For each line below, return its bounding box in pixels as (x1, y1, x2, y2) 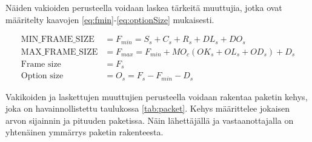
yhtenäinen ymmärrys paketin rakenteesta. (5, 126, 164, 138)
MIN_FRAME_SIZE (21, 35, 95, 44)
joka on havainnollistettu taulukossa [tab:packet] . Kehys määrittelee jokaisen (5, 102, 290, 115)
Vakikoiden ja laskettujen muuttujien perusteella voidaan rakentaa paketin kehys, (5, 90, 308, 103)
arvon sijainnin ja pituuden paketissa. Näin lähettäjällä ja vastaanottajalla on (5, 113, 294, 126)
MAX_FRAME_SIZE (21, 47, 98, 56)
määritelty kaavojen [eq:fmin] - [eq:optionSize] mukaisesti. (5, 13, 214, 25)
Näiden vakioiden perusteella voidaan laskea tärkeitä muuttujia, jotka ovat (5, 1, 282, 13)
